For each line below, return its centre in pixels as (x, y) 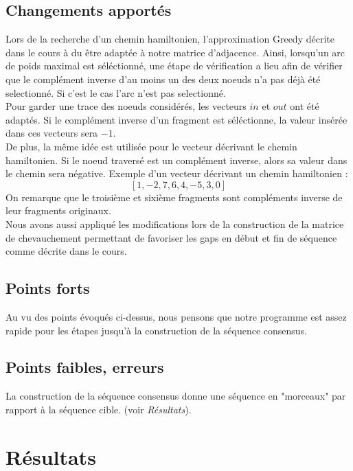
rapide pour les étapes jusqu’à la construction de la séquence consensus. (156, 330)
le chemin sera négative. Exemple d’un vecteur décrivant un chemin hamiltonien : (177, 173)
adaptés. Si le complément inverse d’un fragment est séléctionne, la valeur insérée (176, 119)
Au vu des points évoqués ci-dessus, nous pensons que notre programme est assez (176, 316)
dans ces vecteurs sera (52, 133)
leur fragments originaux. (58, 210)
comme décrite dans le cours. (66, 251)
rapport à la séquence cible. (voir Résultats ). (99, 409)
